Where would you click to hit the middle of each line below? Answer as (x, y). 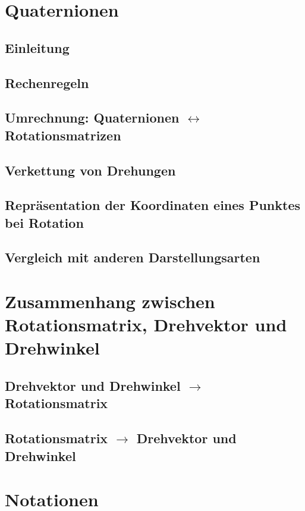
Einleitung (37, 47)
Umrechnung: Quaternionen (92, 117)
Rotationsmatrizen (63, 135)
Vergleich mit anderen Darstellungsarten (133, 257)
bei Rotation (44, 222)
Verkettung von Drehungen (90, 170)
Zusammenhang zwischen (110, 301)
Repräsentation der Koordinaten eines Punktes (153, 205)
